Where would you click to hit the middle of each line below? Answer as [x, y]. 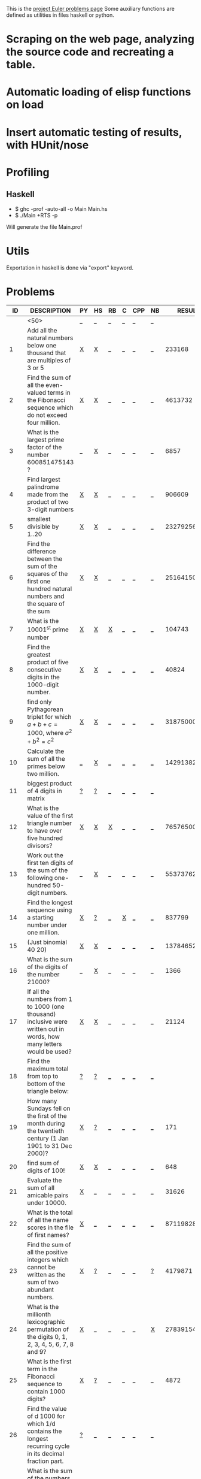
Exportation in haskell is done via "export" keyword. [70, 267]
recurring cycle [48, 1446]
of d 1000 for [46, 1416]
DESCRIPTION [50, 311]
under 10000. [47, 1203]
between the [45, 559]
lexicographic [46, 1322]
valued [36, 393]
